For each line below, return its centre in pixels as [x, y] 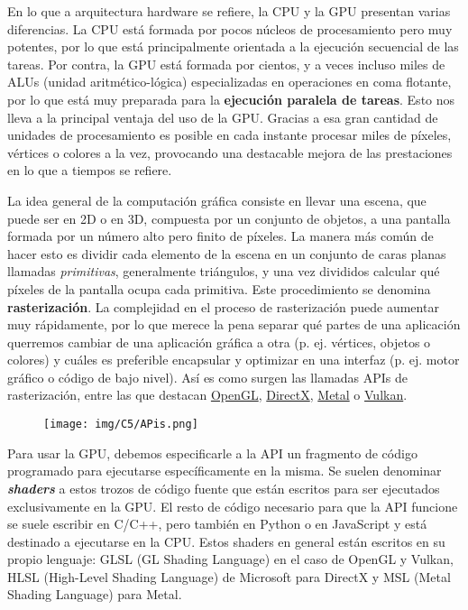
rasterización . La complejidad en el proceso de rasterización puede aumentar [223, 306]
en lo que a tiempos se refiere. [90, 170]
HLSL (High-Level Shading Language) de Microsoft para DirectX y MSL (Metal [229, 576]
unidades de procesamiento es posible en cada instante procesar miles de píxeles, [229, 135]
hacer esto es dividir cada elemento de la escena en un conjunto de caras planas [227, 253]
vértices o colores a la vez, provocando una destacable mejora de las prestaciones [230, 152]
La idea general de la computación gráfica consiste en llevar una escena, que [217, 200]
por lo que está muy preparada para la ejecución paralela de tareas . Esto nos [231, 99]
